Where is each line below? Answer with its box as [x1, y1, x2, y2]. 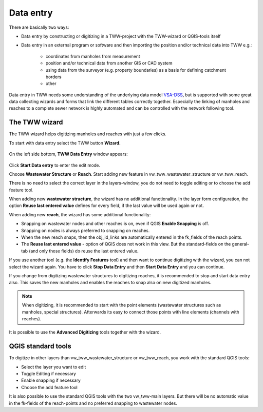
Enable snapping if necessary [21, 377, 81, 383]
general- [232, 241, 249, 247]
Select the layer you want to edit [21, 364, 86, 370]
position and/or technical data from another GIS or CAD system [45, 60, 172, 66]
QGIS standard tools [9, 342, 72, 350]
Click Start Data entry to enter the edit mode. [9, 162, 100, 168]
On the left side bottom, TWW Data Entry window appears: [9, 151, 128, 157]
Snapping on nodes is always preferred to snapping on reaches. [21, 227, 150, 233]
